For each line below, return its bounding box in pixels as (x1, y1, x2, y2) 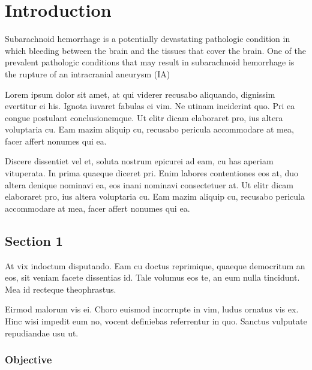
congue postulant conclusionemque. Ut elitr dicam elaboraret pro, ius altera (5, 111, 283, 124)
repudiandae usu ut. (5, 326, 79, 339)
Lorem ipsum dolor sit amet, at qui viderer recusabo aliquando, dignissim (5, 88, 275, 100)
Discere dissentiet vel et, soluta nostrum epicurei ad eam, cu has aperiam (5, 155, 274, 167)
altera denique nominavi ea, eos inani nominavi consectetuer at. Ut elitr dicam (5, 178, 293, 191)
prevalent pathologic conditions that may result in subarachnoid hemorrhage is (5, 56, 295, 68)
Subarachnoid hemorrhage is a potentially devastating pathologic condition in (5, 32, 290, 45)
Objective (5, 352, 52, 367)
